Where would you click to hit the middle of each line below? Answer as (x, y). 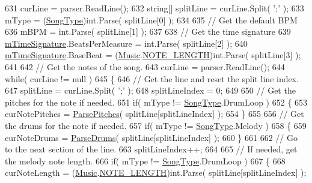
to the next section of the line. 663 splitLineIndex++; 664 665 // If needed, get (151, 149)
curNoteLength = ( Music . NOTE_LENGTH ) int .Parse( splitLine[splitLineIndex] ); (156, 172)
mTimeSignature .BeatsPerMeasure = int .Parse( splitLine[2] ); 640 (126, 43)
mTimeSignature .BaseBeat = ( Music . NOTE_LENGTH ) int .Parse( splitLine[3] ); (153, 55)
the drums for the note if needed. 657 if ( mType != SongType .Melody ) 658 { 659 (156, 125)
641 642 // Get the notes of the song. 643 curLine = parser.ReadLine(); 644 (145, 66)
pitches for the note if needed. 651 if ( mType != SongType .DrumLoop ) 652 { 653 (156, 102)
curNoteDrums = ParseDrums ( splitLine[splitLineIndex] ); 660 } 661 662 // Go (151, 137)
